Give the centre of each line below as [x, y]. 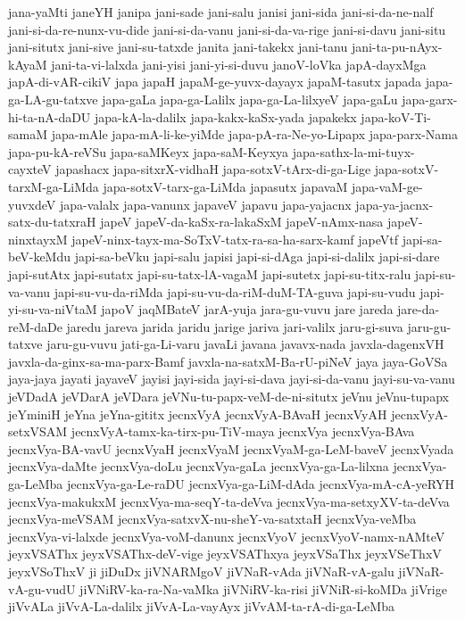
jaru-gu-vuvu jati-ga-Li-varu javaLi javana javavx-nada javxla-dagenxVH [245, 344]
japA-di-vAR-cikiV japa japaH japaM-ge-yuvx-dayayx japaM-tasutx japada [215, 82]
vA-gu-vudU [42, 588]
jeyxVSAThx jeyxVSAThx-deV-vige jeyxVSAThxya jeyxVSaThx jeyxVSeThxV [225, 554]
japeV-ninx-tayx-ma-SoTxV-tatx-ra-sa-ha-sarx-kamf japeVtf [235, 239]
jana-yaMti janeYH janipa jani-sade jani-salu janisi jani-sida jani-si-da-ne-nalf [221, 12]
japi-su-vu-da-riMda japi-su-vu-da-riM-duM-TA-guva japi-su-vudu [235, 291]
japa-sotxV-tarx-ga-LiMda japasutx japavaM [225, 186]
